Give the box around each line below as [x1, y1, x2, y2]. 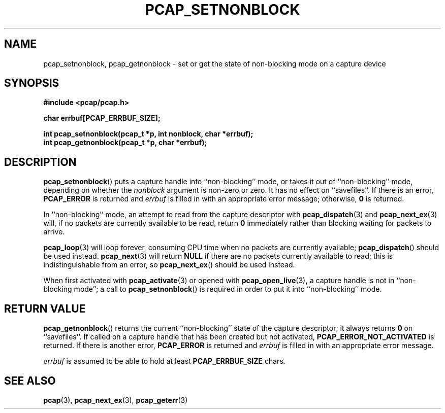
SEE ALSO [4, 374, 56, 387]
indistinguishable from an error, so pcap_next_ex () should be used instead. [43, 260, 295, 269]
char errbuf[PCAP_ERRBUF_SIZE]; [43, 114, 161, 123]
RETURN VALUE [4, 302, 86, 315]
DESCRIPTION [4, 155, 77, 168]
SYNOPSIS [4, 77, 59, 90]
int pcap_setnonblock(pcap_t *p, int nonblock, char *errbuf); [43, 129, 253, 139]
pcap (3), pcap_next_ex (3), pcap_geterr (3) [43, 395, 188, 404]
